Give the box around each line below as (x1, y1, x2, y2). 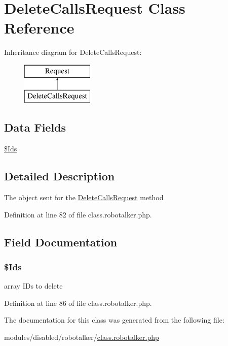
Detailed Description (4, 168, 115, 184)
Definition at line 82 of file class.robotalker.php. (4, 209, 152, 219)
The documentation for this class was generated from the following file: (4, 314, 224, 325)
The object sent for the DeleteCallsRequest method (4, 192, 164, 203)
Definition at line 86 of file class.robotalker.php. (4, 297, 152, 308)
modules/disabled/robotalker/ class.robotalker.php (4, 332, 159, 342)
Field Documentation (4, 234, 118, 249)
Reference (4, 17, 74, 38)
